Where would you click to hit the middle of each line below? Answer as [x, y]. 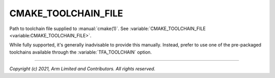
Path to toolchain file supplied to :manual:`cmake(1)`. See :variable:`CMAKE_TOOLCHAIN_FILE [107, 29]
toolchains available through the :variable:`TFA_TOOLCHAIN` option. [81, 52]
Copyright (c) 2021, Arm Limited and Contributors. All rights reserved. [82, 69]
